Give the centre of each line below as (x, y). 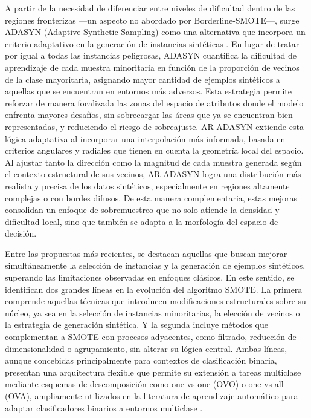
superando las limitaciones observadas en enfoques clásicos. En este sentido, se (150, 277)
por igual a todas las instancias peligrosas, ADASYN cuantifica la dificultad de (151, 55)
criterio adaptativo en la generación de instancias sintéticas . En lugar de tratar (152, 43)
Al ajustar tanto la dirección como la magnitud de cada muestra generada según (153, 162)
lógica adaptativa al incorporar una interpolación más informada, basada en (145, 138)
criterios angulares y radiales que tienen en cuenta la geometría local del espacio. (154, 150)
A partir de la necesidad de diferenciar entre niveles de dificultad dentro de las (150, 8)
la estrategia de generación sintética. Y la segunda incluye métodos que (136, 325)
